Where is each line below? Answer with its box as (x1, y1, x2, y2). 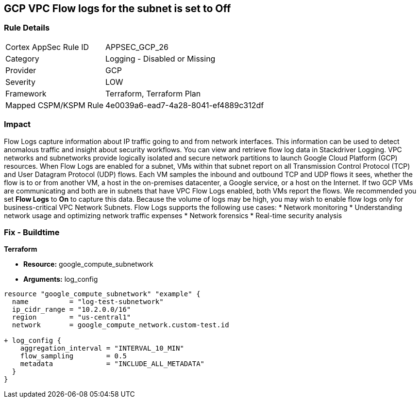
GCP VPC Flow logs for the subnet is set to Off (4, 2, 231, 15)
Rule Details (4, 23, 50, 33)
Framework (5, 88, 47, 98)
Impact (4, 119, 31, 129)
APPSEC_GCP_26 (105, 42, 168, 52)
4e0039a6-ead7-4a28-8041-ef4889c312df (105, 100, 264, 110)
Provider (5, 65, 36, 75)
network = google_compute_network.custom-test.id (12, 321, 229, 329)
